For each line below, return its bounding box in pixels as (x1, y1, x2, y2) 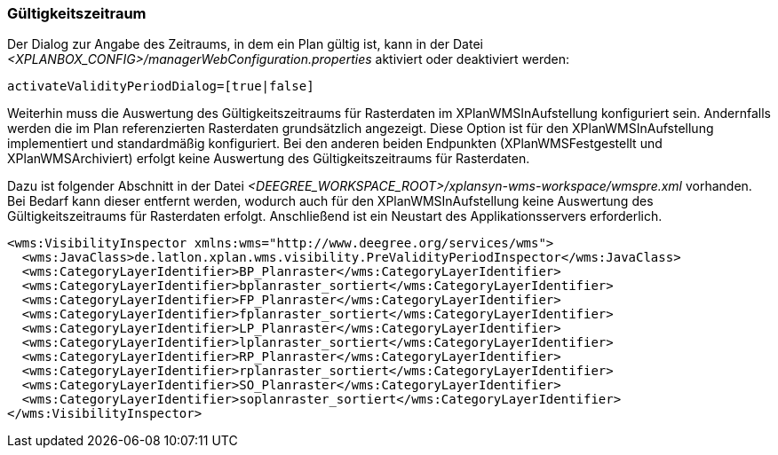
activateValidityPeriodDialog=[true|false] (7, 79, 314, 94)
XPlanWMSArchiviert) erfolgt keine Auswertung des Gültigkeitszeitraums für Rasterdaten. (7, 151, 530, 167)
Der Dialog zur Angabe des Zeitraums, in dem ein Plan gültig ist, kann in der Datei (7, 36, 483, 52)
